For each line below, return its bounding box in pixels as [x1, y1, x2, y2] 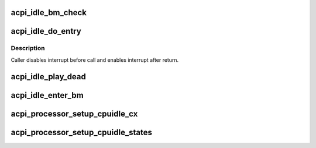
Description [11, 44, 45, 52]
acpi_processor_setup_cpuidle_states [11, 127, 152, 137]
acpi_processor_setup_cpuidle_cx [11, 108, 138, 119]
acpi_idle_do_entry [11, 26, 81, 36]
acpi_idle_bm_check [11, 8, 87, 17]
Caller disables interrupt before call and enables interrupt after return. [11, 56, 179, 64]
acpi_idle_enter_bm [11, 90, 84, 100]
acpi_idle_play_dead [11, 72, 86, 82]
